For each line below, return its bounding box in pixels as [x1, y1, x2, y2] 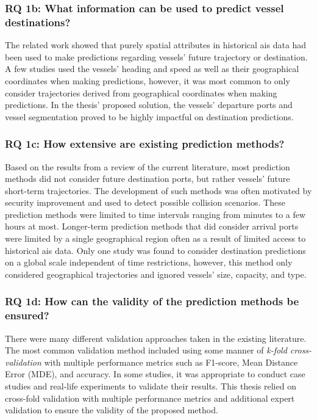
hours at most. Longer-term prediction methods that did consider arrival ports [5, 220, 299, 233]
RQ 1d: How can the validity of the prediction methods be [5, 294, 299, 309]
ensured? [5, 308, 49, 323]
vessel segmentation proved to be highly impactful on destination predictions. [5, 110, 294, 123]
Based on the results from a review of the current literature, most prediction [5, 160, 290, 173]
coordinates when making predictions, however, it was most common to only [5, 74, 290, 87]
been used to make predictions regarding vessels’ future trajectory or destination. [5, 50, 308, 63]
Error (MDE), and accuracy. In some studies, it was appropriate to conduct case [5, 367, 305, 380]
